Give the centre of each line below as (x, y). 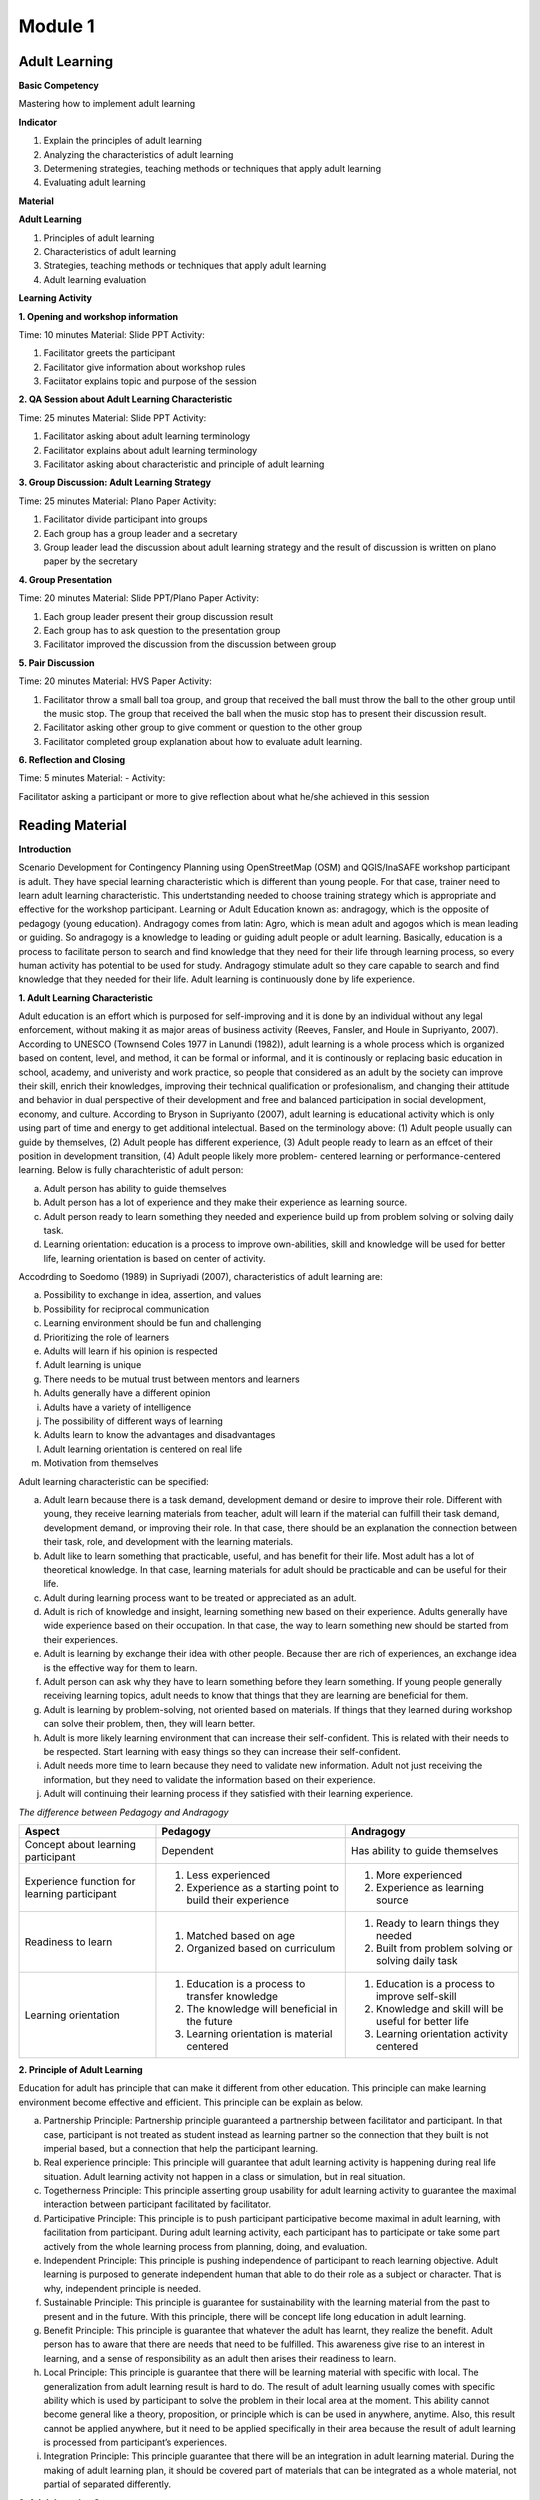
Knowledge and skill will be (439, 2008)
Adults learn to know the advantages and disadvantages (159, 1435)
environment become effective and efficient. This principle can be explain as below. (191, 2102)
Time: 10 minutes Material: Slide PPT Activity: (111, 334)
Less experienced (228, 1875)
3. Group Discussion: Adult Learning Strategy (115, 482)
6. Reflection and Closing (71, 760)
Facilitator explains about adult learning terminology (150, 450)
